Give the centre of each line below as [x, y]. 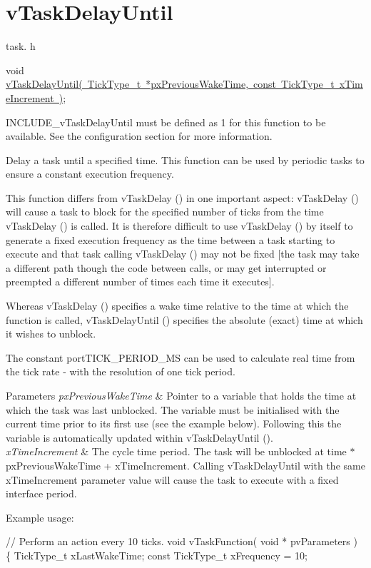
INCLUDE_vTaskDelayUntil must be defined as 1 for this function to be [166, 122]
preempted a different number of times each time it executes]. [140, 282]
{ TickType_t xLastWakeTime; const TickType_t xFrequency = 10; [157, 555]
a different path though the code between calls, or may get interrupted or [166, 267]
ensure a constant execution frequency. [90, 174]
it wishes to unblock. [51, 334]
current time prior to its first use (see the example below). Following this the [174, 424]
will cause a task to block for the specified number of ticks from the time [165, 212]
